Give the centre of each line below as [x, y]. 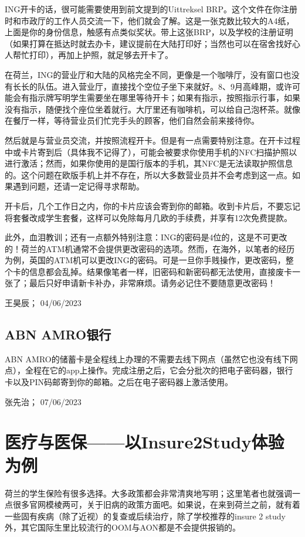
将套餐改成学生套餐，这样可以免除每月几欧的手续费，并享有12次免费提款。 [148, 217]
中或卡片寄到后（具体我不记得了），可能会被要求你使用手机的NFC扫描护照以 [151, 152]
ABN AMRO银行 [58, 334]
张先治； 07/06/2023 [43, 401]
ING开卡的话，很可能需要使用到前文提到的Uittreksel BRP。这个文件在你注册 [151, 9]
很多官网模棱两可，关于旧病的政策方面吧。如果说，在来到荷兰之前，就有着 [156, 504]
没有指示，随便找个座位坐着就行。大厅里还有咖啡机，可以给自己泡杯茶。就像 [152, 109]
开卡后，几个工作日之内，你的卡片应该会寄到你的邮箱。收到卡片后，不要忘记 [152, 205]
